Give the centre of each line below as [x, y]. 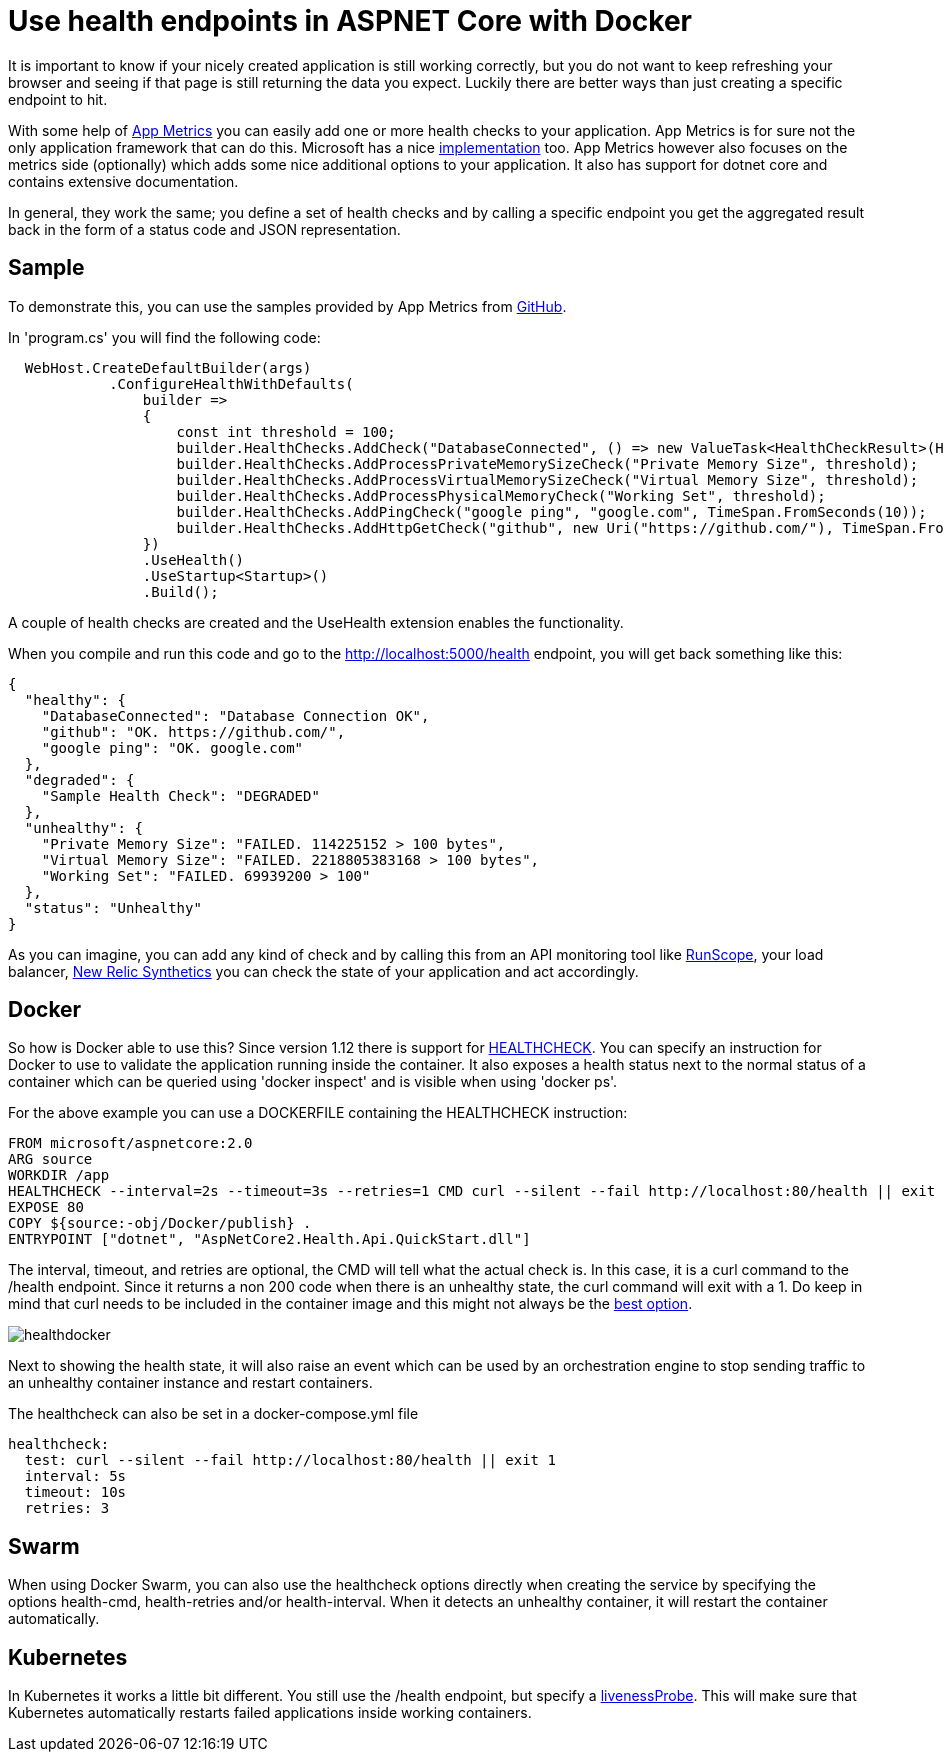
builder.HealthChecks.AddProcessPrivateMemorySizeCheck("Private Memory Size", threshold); [547, 463]
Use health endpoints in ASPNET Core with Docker [350, 21]
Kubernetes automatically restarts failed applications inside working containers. [270, 1713]
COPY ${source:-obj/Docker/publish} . [160, 1223]
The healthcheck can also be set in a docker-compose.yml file [213, 1414]
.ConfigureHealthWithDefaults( [231, 383]
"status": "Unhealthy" [113, 907]
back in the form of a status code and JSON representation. [204, 229]
